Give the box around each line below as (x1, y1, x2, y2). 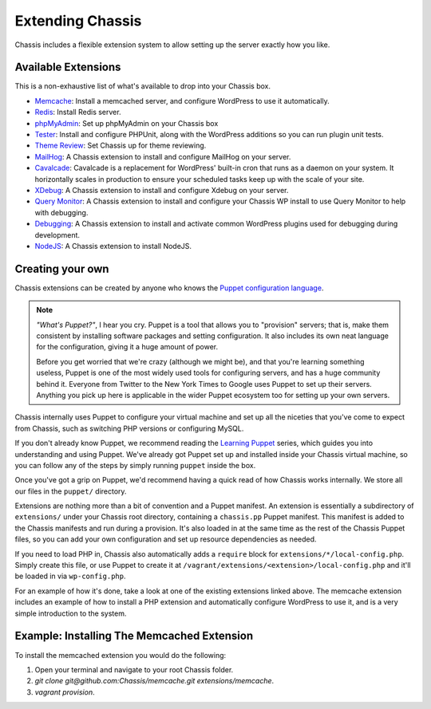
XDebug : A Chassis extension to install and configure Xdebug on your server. (34, 185, 289, 195)
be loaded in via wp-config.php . (14, 571, 126, 581)
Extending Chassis (14, 12, 142, 30)
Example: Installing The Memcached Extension (14, 629, 254, 643)
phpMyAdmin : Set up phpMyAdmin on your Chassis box (34, 118, 219, 128)
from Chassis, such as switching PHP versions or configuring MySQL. (14, 423, 244, 433)
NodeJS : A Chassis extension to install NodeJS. (34, 241, 192, 250)
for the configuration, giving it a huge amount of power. (36, 342, 219, 352)
